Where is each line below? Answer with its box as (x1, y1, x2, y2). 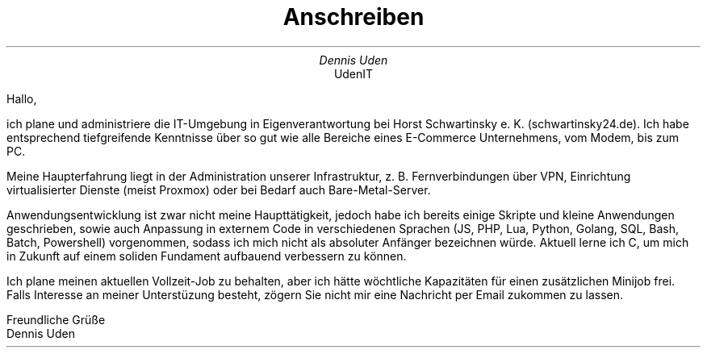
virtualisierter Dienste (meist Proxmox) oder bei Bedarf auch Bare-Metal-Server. (6, 182, 431, 197)
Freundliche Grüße (6, 312, 106, 327)
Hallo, (6, 91, 37, 106)
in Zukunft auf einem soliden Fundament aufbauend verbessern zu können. (6, 248, 407, 263)
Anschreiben (282, 3, 425, 31)
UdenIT (333, 66, 374, 81)
